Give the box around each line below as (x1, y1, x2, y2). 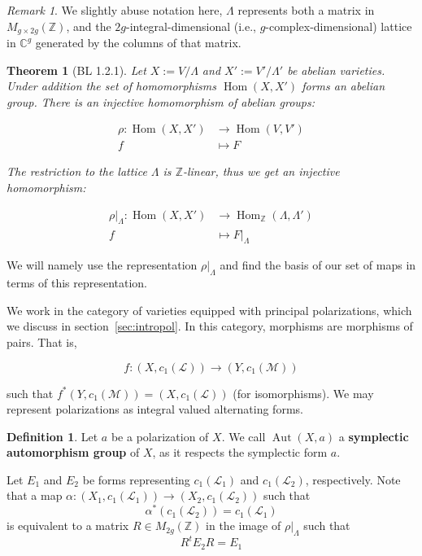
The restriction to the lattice (7, 163, 147, 180)
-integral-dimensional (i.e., (126, 17, 256, 34)
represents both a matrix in (237, 2, 375, 18)
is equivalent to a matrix (7, 517, 129, 534)
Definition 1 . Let (7, 427, 98, 444)
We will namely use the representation (7, 256, 198, 274)
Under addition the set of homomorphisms (7, 77, 217, 94)
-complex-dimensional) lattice (265, 17, 412, 34)
